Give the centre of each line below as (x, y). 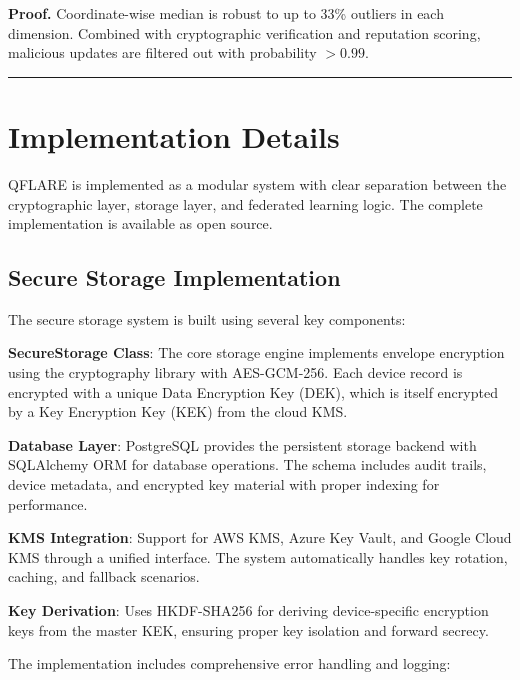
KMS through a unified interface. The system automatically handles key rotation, (258, 556)
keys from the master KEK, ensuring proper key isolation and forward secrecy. (248, 629)
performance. (48, 503)
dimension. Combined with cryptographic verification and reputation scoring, (244, 32)
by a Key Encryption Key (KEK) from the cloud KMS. (178, 411)
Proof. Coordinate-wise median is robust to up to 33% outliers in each (226, 13)
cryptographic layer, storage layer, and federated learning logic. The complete (245, 203)
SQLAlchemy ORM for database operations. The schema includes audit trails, (247, 464)
